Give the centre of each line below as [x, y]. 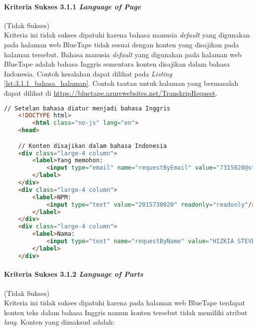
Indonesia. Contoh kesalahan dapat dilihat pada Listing [88, 73]
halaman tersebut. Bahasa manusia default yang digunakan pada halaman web [123, 54]
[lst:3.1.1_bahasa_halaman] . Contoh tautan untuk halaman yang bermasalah [121, 83]
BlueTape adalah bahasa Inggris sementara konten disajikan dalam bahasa [117, 64]
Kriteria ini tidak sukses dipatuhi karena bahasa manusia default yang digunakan [127, 35]
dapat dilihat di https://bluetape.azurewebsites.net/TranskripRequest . [111, 92]
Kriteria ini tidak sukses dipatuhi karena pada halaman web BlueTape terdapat [125, 303]
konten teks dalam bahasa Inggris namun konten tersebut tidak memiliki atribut [126, 312]
